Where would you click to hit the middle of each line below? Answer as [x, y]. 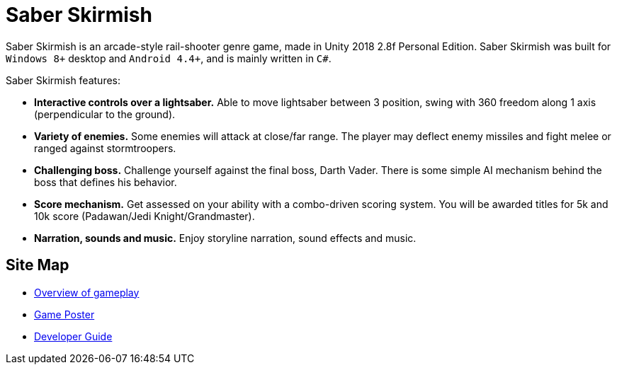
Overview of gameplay [87, 292]
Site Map [38, 265]
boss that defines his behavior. [106, 182]
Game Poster [64, 314]
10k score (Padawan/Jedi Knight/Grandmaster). [145, 216]
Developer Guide [73, 336]
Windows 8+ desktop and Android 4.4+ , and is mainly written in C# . [169, 58]
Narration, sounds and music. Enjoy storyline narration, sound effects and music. [225, 238]
